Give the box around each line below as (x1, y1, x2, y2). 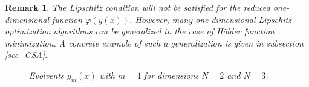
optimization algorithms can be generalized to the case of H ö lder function (5, 25, 275, 37)
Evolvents (29, 68, 64, 81)
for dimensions (143, 68, 199, 81)
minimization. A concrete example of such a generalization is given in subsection (5, 36, 304, 49)
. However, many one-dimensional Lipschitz (129, 13, 291, 25)
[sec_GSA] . (5, 48, 48, 61)
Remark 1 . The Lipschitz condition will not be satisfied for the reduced (5, 1, 270, 13)
